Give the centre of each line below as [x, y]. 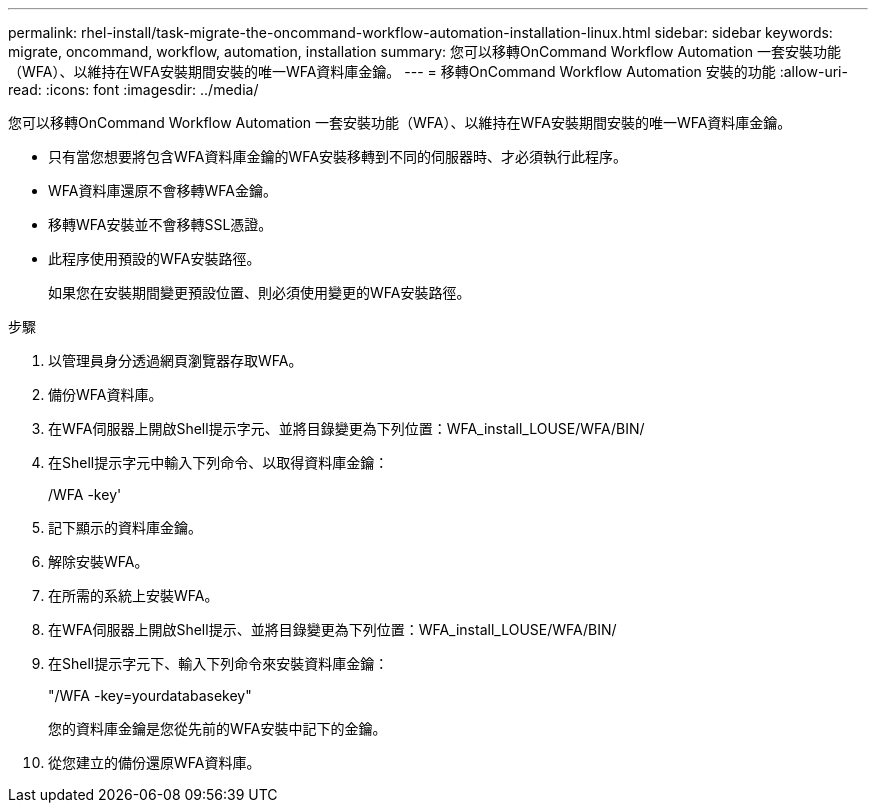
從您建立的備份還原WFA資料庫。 [154, 762]
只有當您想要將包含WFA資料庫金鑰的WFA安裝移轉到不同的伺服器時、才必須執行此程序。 [337, 156]
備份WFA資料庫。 [105, 394]
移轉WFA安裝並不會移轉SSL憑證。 [160, 224]
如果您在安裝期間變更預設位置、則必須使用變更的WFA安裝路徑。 [259, 292]
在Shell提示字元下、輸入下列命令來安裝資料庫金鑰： [218, 663]
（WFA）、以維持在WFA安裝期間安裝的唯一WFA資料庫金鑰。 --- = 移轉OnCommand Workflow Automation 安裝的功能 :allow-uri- [428, 71]
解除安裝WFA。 [98, 561]
